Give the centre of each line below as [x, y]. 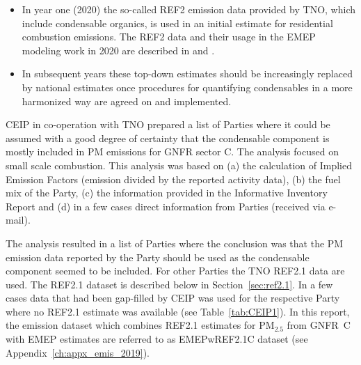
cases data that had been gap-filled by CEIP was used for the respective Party [173, 298]
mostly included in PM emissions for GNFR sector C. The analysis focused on [172, 152]
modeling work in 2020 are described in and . [118, 50]
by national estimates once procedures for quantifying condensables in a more [187, 87]
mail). [18, 220]
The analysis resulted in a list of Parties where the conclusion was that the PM [175, 243]
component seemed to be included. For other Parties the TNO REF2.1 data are [175, 271]
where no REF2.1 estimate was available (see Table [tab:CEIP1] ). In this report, [178, 311]
